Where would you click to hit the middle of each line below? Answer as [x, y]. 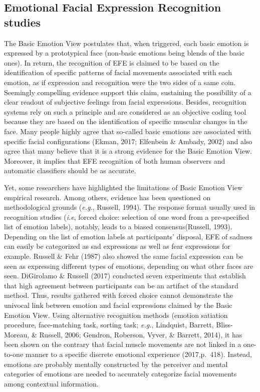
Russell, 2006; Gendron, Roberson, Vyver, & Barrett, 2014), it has [141, 334]
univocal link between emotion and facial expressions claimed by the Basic [118, 305]
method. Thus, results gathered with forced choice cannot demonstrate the [119, 295]
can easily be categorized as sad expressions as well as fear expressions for [117, 246]
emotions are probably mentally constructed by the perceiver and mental [116, 364]
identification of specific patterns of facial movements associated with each [118, 72]
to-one [14, 354]
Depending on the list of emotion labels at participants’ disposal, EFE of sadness [128, 236]
